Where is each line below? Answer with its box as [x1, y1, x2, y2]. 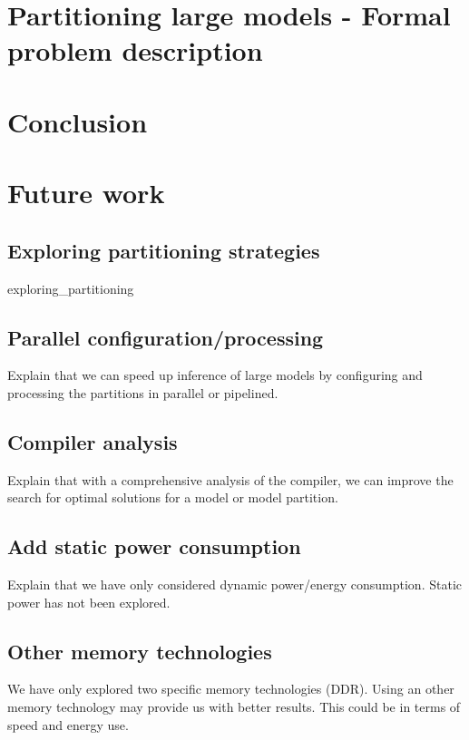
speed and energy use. [7, 715, 129, 734]
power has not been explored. [7, 592, 171, 611]
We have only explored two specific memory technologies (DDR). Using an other [7, 679, 454, 698]
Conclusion [7, 102, 148, 140]
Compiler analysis [7, 427, 178, 455]
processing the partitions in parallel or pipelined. [7, 383, 278, 402]
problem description [7, 32, 263, 69]
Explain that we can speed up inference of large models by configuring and [7, 365, 423, 385]
